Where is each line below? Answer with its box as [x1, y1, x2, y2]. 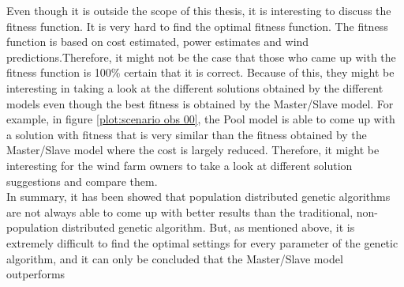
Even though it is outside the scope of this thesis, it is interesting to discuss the [6, 2, 391, 18]
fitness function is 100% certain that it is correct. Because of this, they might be [6, 64, 395, 81]
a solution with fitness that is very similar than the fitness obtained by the [6, 126, 367, 142]
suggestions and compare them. [6, 172, 158, 189]
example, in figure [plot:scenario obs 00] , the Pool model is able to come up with [6, 111, 395, 127]
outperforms [6, 266, 65, 282]
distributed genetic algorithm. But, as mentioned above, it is [62, 219, 355, 236]
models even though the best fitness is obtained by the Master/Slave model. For [6, 95, 394, 111]
